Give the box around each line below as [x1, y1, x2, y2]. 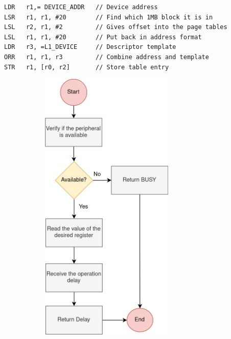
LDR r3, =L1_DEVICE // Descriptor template [4, 43, 176, 51]
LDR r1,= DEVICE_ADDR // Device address [4, 4, 158, 11]
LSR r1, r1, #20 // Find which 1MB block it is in [4, 13, 213, 21]
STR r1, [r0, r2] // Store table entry [4, 63, 169, 71]
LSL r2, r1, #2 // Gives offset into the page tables [4, 23, 227, 31]
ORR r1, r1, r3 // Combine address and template [4, 53, 209, 61]
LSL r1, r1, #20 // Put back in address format [4, 33, 202, 41]
